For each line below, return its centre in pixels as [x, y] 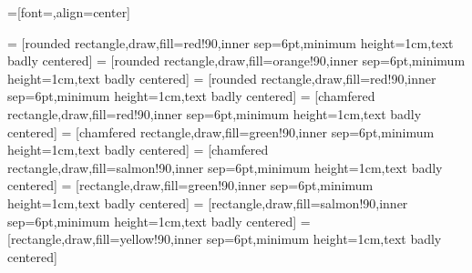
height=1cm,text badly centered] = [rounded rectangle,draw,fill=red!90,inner [222, 78]
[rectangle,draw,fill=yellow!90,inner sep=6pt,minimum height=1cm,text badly [225, 239]
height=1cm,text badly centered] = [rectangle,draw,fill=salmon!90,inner [208, 202]
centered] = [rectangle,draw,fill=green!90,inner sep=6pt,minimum [190, 185]
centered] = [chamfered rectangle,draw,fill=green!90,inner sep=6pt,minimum [221, 131]
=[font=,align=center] [69, 12]
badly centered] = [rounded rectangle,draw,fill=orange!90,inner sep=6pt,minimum [236, 61]
